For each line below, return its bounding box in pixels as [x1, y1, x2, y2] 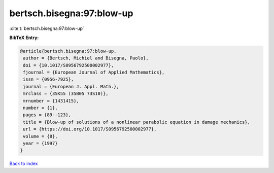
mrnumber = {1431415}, [23, 98, 80, 103]
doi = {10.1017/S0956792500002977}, [23, 62, 114, 68]
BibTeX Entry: [9, 34, 39, 41]
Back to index [9, 160, 38, 167]
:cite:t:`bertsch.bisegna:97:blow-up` [9, 25, 85, 31]
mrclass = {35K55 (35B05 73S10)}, [23, 91, 109, 96]
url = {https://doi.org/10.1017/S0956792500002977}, [23, 126, 157, 132]
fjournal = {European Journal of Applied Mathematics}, [23, 70, 165, 76]
